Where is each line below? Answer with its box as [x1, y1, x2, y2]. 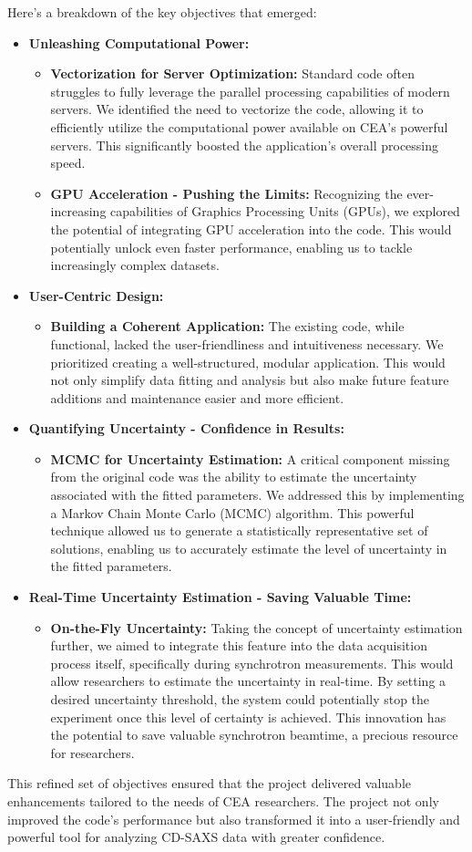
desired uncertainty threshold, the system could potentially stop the [50, 690, 430, 708]
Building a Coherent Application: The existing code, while [50, 317, 405, 336]
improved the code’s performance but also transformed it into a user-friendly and [7, 809, 460, 828]
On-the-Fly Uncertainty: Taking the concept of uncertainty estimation [50, 618, 463, 637]
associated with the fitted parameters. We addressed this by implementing [50, 485, 465, 504]
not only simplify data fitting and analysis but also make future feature [50, 370, 449, 390]
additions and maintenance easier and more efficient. [50, 388, 344, 407]
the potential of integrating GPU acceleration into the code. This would [50, 219, 452, 238]
